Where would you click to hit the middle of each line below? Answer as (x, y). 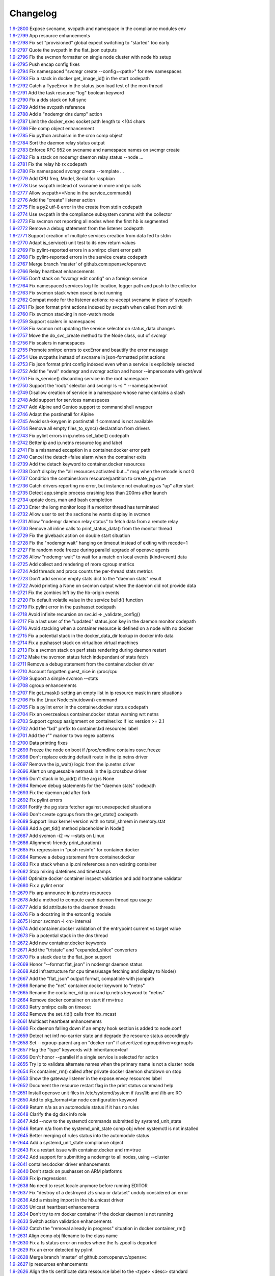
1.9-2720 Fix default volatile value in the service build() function (76, 600)
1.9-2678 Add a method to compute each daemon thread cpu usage (81, 900)
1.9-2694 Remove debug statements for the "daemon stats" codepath (83, 786)
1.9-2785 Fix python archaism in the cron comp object (66, 136)
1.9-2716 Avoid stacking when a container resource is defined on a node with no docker (101, 628)
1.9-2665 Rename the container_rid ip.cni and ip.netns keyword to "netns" (87, 993)
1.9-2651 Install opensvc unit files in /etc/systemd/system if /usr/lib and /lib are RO (96, 1093)
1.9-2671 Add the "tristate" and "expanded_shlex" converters (73, 950)
